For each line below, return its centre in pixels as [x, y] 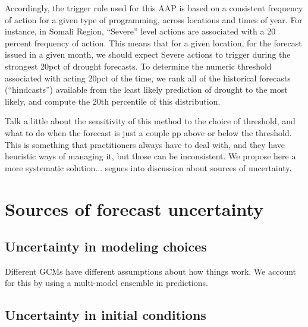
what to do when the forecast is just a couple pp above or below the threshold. [148, 132]
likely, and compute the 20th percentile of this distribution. [113, 101]
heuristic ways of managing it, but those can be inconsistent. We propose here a [150, 156]
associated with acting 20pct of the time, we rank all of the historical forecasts [148, 78]
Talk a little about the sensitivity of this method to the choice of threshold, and [150, 121]
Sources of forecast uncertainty [134, 208]
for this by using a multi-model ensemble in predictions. [106, 283]
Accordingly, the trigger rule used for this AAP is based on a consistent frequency [154, 8]
